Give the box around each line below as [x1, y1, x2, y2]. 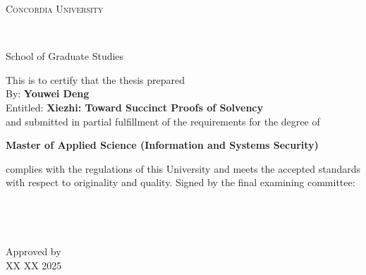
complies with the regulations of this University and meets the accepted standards [6, 161, 361, 176]
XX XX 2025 [6, 257, 62, 272]
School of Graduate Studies [6, 49, 124, 63]
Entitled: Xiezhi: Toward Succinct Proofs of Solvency [6, 99, 263, 114]
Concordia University [6, 1, 104, 16]
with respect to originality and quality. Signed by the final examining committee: [6, 175, 355, 190]
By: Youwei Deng [6, 86, 90, 101]
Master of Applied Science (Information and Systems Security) [6, 137, 319, 152]
